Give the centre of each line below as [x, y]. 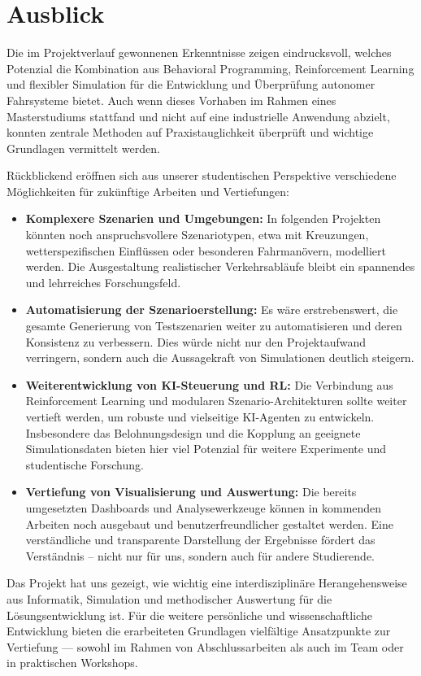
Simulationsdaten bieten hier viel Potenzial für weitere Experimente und [206, 449]
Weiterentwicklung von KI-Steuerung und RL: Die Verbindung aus [209, 384]
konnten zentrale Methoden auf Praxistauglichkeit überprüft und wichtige [190, 132]
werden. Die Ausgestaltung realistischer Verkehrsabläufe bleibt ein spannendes [220, 266]
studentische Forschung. [85, 464]
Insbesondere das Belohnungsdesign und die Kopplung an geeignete [193, 432]
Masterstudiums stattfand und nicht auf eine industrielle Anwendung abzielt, [198, 116]
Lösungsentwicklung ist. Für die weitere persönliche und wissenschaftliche [189, 615]
